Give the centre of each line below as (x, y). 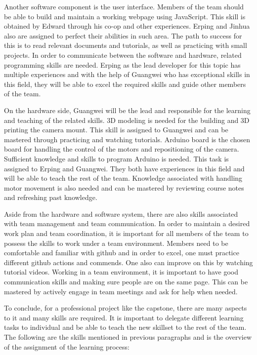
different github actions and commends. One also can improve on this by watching (128, 262)
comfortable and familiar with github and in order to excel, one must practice (122, 253)
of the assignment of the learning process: (67, 346)
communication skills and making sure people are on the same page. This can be (126, 282)
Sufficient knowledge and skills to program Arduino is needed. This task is (116, 158)
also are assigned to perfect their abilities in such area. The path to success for (123, 35)
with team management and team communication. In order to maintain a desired (127, 223)
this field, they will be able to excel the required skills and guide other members (125, 84)
